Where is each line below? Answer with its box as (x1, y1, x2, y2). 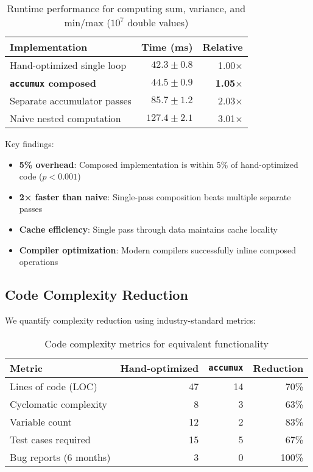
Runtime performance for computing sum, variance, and (7, 1, 246, 15)
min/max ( (64, 15, 111, 29)
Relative (202, 40, 243, 54)
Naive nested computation (10, 111, 121, 125)
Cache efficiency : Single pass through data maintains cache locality (19, 222, 278, 235)
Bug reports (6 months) (10, 449, 111, 464)
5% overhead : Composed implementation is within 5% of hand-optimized (19, 158, 298, 170)
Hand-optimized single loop (10, 58, 127, 72)
